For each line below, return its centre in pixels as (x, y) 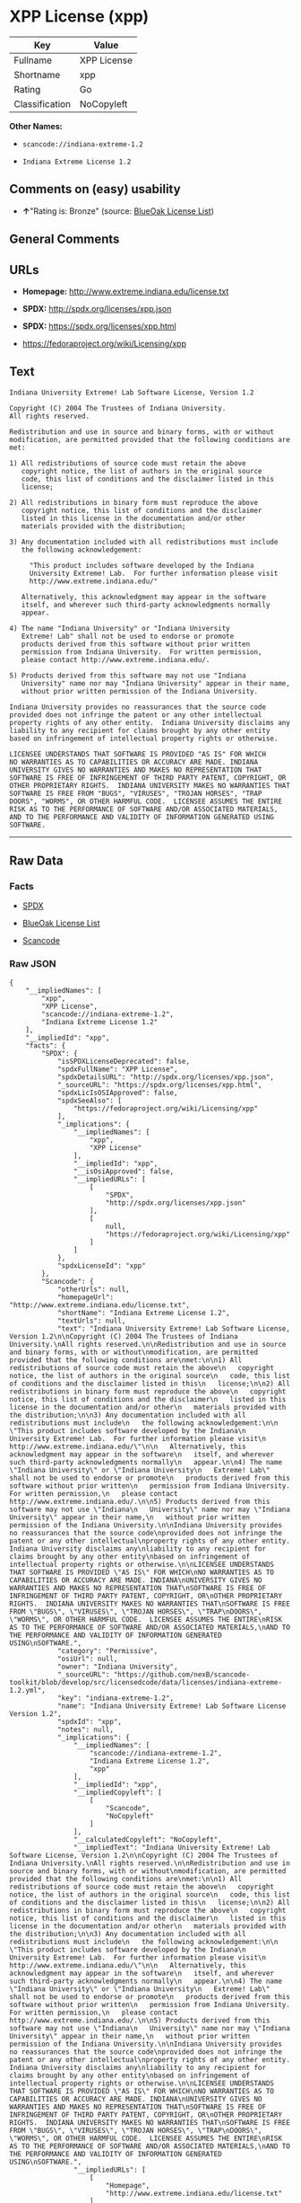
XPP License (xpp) (79, 17)
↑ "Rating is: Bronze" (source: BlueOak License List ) (118, 211)
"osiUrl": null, (87, 1659)
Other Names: (36, 126)
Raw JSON (33, 964)
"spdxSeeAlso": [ (90, 1101)
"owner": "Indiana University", (117, 1667)
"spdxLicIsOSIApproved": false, (117, 1093)
